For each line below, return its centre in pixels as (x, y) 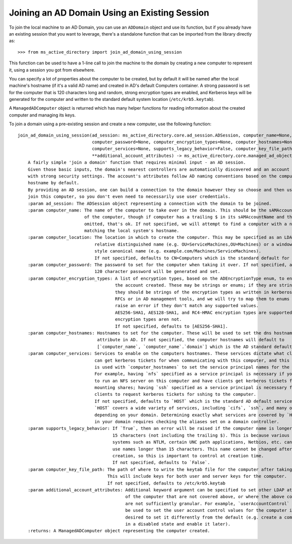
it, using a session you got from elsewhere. (52, 70)
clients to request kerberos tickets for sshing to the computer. (175, 394)
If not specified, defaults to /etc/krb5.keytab (166, 483)
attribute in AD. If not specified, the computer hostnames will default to (191, 340)
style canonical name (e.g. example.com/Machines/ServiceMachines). (178, 251)
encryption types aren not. (148, 320)
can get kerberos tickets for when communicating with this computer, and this (192, 360)
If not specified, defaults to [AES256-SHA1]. (172, 326)
